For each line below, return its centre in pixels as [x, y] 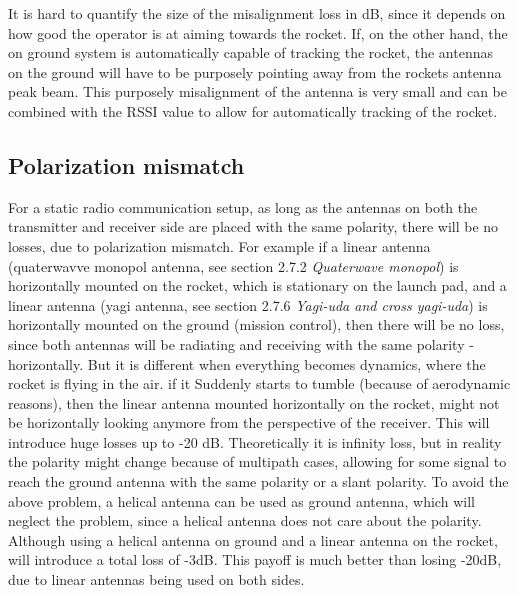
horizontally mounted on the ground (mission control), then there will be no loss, [256, 324]
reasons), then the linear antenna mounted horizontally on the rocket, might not [254, 402]
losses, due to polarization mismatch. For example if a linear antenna [219, 245]
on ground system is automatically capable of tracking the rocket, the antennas [250, 52]
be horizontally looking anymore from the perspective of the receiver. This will [249, 422]
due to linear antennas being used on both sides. [156, 579]
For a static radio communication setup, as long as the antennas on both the [243, 206]
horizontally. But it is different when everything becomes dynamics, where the [247, 363]
